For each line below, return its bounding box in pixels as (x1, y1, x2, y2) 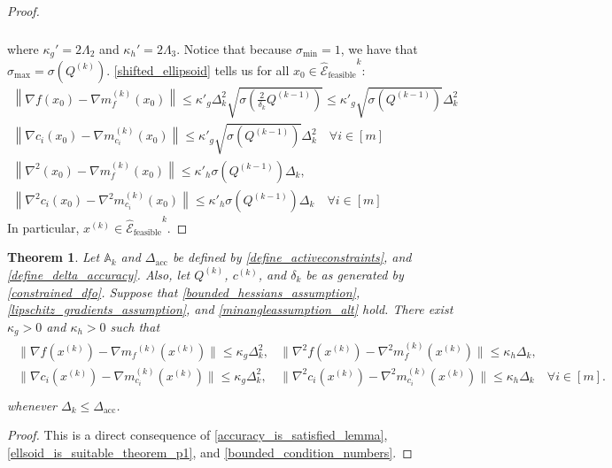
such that (110, 317, 160, 335)
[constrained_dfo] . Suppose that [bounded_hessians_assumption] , (7, 282, 360, 301)
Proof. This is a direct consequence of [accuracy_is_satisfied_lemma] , (7, 426, 388, 444)
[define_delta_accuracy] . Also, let (7, 265, 190, 283)
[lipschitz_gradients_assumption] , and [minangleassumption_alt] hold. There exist (7, 300, 453, 318)
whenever (7, 395, 57, 414)
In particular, (7, 218, 80, 236)
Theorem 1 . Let (7, 248, 100, 266)
